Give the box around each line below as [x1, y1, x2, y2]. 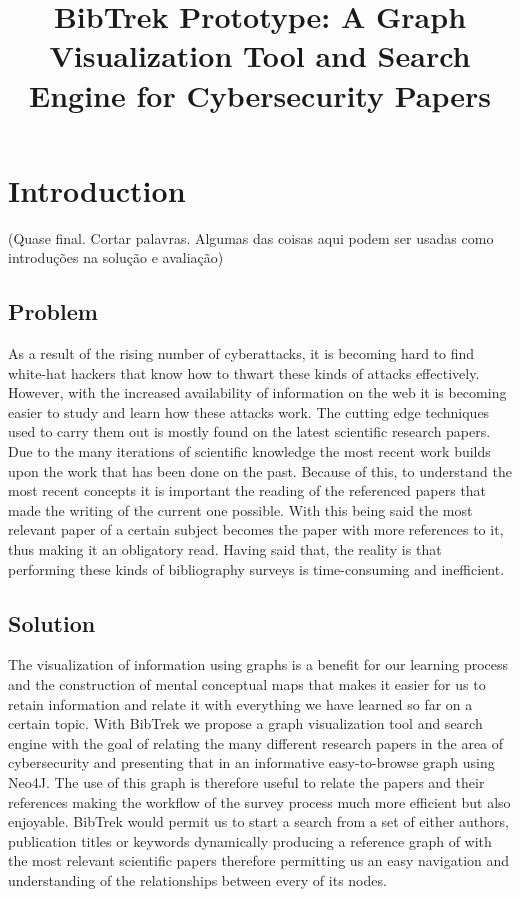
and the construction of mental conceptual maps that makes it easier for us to [8, 674, 486, 694]
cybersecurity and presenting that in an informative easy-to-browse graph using [8, 752, 495, 773]
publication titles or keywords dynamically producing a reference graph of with [8, 830, 492, 851]
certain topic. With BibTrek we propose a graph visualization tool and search [8, 713, 483, 734]
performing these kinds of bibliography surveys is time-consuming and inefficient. [8, 558, 505, 579]
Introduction [8, 169, 186, 210]
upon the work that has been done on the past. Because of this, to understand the [8, 460, 512, 481]
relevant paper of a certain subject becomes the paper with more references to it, [8, 519, 504, 540]
